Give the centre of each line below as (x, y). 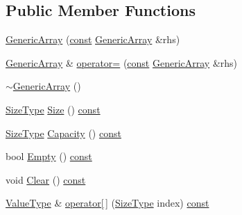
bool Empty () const (49, 156)
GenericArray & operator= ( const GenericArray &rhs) (122, 62)
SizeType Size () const (53, 109)
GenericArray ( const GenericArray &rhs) (93, 39)
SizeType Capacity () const (63, 133)
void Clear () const (46, 179)
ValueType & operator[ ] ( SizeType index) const (107, 203)
